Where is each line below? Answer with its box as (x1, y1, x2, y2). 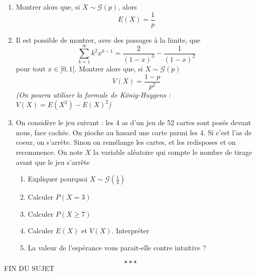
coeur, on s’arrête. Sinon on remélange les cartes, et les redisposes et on (16, 137, 236, 147)
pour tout (16, 63, 46, 73)
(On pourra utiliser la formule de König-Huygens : (16, 89, 171, 100)
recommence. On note (16, 147, 83, 157)
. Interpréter (111, 225, 150, 236)
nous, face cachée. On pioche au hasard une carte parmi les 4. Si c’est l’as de (16, 127, 252, 137)
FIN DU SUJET (4, 262, 55, 273)
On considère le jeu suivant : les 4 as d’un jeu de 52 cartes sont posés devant (16, 117, 251, 128)
